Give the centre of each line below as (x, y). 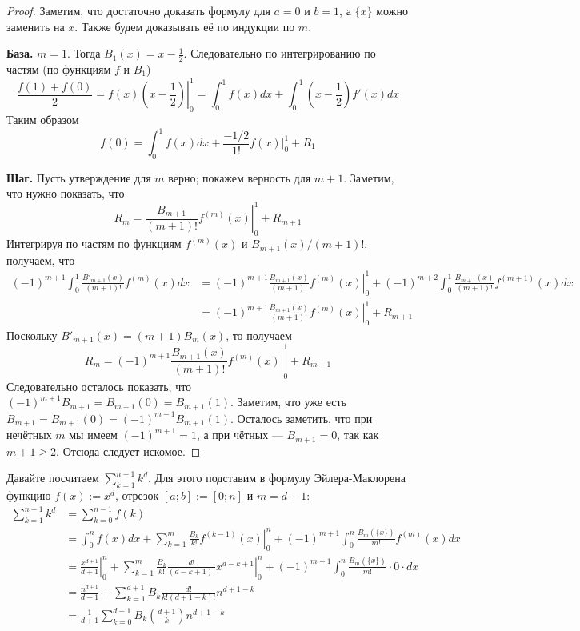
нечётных (29, 435)
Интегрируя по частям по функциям (94, 244)
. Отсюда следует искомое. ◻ (128, 451)
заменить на (36, 26)
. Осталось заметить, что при (301, 418)
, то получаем (259, 335)
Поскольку (32, 335)
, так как (358, 435)
